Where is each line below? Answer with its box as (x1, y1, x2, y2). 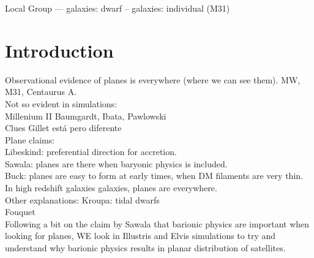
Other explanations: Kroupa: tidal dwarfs (5, 193, 160, 206)
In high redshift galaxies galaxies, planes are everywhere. (5, 181, 217, 194)
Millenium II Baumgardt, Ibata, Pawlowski (5, 109, 166, 122)
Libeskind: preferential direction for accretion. (5, 145, 177, 158)
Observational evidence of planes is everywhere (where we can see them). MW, (5, 73, 301, 86)
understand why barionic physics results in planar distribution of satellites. (5, 241, 286, 254)
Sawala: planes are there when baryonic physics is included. (5, 157, 228, 170)
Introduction (5, 37, 114, 63)
